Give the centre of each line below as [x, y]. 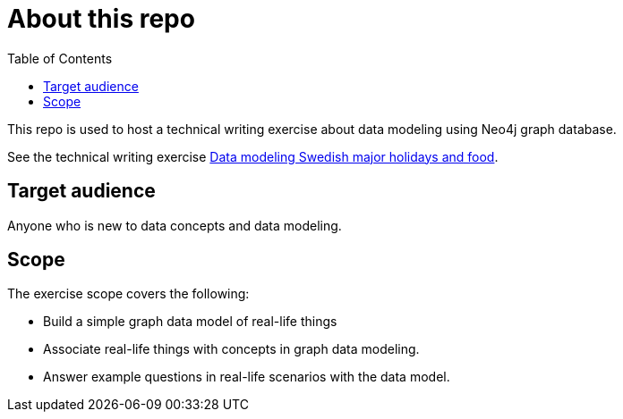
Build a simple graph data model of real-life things [190, 322]
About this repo [101, 19]
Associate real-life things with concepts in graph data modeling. [231, 349]
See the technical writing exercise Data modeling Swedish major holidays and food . [253, 156]
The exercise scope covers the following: [128, 294]
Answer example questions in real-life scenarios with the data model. [247, 377]
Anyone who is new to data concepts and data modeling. [175, 225]
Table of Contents [60, 58]
